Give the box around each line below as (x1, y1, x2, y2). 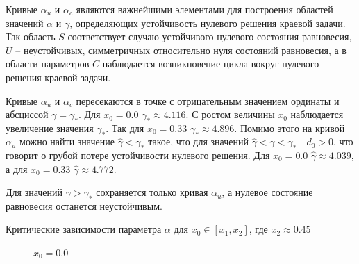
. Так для (106, 120, 144, 135)
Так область (6, 29, 56, 44)
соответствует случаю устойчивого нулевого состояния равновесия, (67, 29, 352, 44)
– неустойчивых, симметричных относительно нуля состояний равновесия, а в (15, 42, 347, 57)
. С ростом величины (185, 107, 275, 122)
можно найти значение (19, 134, 115, 149)
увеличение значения (6, 120, 94, 135)
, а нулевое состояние (222, 185, 313, 199)
